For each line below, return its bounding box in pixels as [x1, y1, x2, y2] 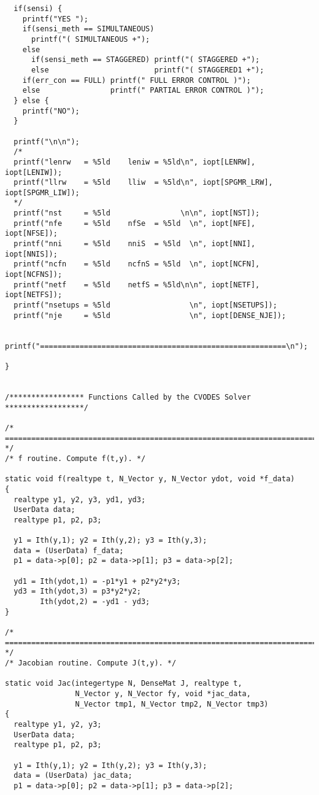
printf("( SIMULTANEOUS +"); [31, 34, 150, 44]
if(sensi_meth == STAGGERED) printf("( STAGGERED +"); [31, 55, 260, 64]
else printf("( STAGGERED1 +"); [31, 65, 264, 74]
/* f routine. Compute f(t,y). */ [5, 454, 146, 463]
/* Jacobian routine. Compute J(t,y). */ [5, 659, 177, 667]
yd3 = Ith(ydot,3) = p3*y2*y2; [13, 587, 141, 596]
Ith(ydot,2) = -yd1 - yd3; [40, 597, 150, 607]
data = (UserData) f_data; [13, 546, 124, 555]
